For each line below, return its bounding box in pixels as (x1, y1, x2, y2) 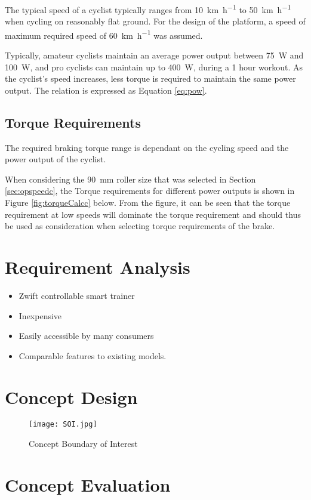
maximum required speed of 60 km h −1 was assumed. (5, 27, 203, 41)
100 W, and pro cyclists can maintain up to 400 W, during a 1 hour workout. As (5, 60, 303, 73)
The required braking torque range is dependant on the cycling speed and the (5, 141, 289, 153)
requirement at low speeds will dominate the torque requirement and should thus (5, 208, 301, 220)
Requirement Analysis (5, 255, 190, 279)
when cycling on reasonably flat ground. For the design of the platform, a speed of (5, 15, 306, 27)
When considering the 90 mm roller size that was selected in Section (5, 172, 256, 185)
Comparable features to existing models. (19, 349, 167, 362)
